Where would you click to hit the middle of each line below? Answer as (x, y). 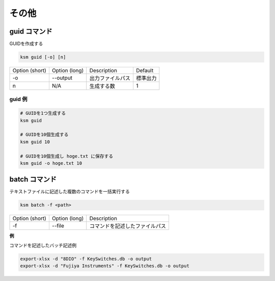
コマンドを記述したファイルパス (128, 226)
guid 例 (18, 99)
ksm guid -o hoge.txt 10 (51, 163)
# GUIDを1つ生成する (43, 113)
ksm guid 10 (35, 142)
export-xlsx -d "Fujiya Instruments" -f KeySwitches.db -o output (105, 266)
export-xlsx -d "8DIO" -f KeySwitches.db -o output (86, 259)
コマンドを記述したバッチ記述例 (43, 245)
